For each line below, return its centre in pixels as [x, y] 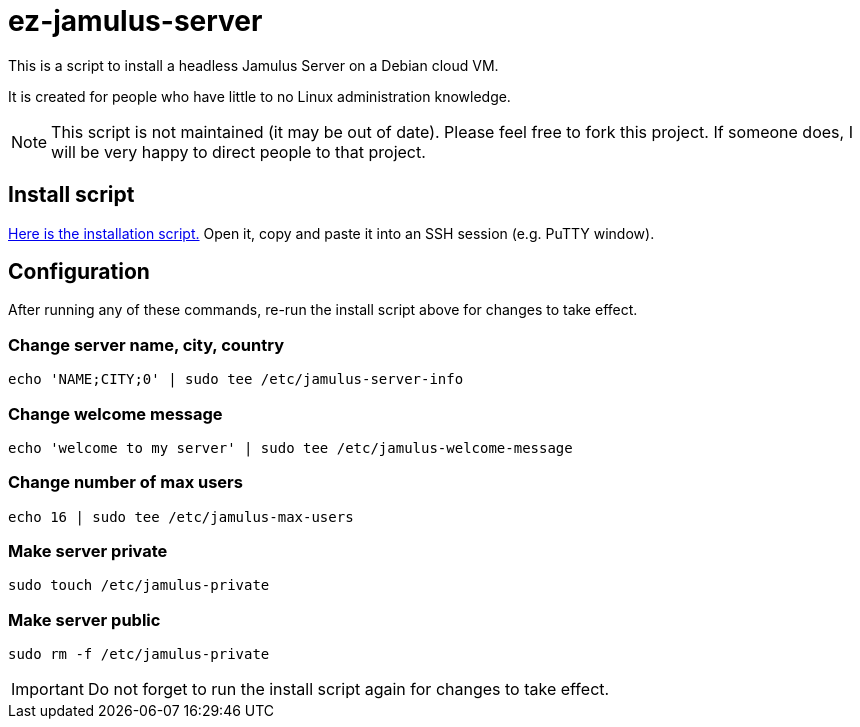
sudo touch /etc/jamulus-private [139, 585]
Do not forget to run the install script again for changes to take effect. [348, 689]
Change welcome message [115, 413]
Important [47, 689]
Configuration [79, 272]
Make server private [88, 551]
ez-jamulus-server [135, 21]
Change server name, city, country [146, 344]
